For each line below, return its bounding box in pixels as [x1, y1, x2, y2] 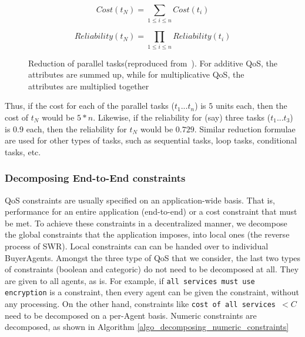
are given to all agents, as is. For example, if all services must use [5, 274, 255, 286]
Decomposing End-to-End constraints [5, 171, 186, 185]
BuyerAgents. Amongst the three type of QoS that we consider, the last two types [5, 251, 301, 263]
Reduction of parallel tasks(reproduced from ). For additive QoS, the [28, 56, 277, 69]
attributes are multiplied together [28, 79, 149, 92]
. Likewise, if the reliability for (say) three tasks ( [93, 111, 271, 124]
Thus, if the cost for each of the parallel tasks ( [5, 99, 175, 112]
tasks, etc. [5, 145, 41, 158]
